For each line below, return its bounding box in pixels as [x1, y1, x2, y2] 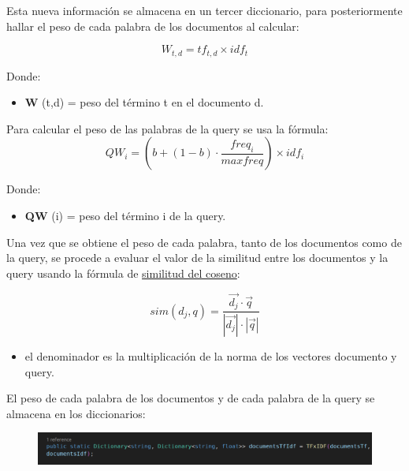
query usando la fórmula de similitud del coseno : [6, 264, 240, 281]
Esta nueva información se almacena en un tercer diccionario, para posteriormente [6, 2, 403, 18]
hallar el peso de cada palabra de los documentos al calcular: [6, 17, 299, 34]
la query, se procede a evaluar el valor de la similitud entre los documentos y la [6, 249, 389, 266]
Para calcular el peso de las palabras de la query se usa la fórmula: [6, 120, 329, 136]
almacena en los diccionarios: [6, 405, 146, 421]
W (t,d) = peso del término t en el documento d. [24, 94, 264, 110]
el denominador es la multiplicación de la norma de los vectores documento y [24, 347, 397, 364]
